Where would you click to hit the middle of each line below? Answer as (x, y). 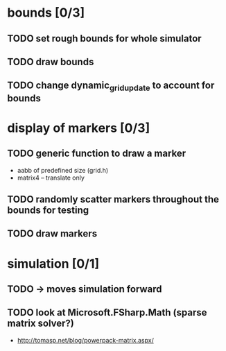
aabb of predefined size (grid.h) (63, 170)
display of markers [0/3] (79, 128)
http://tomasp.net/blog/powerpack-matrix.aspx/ (85, 340)
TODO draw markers (52, 234)
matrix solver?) (41, 324)
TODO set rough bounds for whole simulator (105, 38)
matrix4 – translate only (51, 178)
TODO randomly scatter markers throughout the (113, 199)
